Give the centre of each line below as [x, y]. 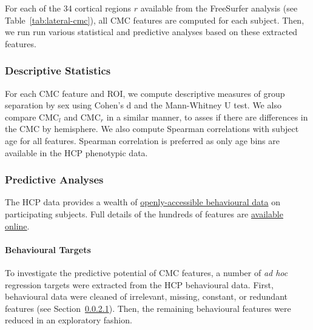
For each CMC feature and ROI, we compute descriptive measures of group [145, 93]
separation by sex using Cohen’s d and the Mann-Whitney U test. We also [143, 105]
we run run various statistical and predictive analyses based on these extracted [151, 32]
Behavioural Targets [48, 249]
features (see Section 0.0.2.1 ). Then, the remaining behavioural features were [148, 308]
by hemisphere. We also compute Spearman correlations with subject [170, 129]
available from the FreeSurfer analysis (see [219, 8]
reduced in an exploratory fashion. [69, 320]
